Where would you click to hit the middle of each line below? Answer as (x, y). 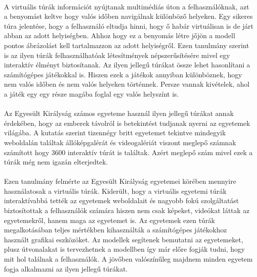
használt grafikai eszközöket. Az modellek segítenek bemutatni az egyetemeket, (124, 239)
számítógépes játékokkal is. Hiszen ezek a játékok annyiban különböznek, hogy (123, 74)
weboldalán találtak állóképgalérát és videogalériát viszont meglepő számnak (120, 142)
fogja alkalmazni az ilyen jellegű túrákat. (66, 268)
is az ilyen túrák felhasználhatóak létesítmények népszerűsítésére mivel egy (117, 55)
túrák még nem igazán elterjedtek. (56, 162)
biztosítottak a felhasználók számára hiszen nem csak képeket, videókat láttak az (127, 210)
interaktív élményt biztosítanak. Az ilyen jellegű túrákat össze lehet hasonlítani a (127, 65)
